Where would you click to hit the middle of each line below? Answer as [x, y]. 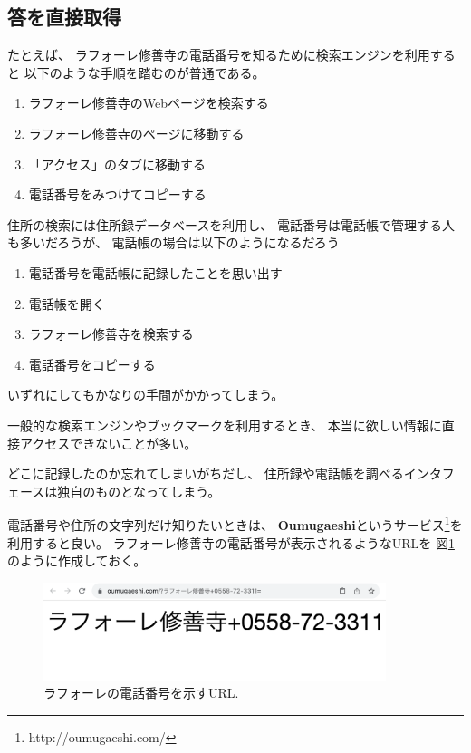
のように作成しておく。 [77, 560]
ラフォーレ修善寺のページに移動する [136, 133]
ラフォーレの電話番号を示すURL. [141, 693]
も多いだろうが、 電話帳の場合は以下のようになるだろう [173, 242]
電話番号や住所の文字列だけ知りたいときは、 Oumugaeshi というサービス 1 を [235, 523]
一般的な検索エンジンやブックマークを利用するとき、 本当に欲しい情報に [225, 425]
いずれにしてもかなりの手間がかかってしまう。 [146, 395]
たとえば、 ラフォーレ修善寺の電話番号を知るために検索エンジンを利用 [219, 55]
